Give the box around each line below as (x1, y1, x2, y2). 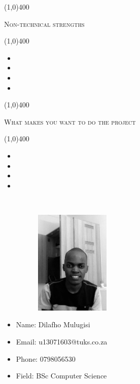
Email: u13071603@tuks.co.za (16, 336, 108, 347)
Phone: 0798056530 (16, 353, 76, 364)
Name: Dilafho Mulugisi (16, 319, 90, 330)
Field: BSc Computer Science (16, 370, 107, 381)
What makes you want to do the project (4, 116, 136, 127)
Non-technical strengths (4, 18, 85, 29)
